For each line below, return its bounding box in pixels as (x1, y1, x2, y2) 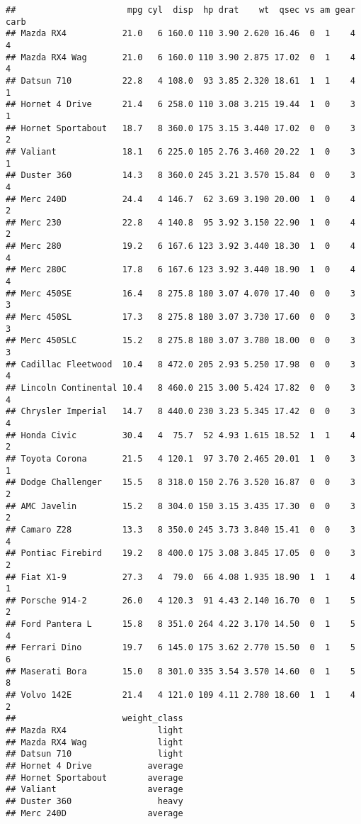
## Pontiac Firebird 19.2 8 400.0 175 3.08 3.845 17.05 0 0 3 (6, 548, 355, 559)
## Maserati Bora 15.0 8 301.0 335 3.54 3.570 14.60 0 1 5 (6, 666, 355, 677)
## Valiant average (6, 784, 183, 795)
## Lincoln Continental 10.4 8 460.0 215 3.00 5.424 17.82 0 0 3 (6, 383, 355, 393)
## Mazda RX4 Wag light (6, 737, 183, 747)
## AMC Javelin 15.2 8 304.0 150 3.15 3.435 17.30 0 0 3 (6, 501, 355, 511)
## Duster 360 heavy (6, 796, 183, 806)
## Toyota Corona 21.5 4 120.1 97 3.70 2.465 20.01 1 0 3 (6, 453, 355, 464)
